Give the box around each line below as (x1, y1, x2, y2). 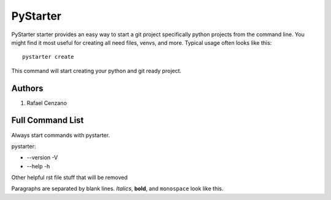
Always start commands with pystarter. (11, 131, 110, 139)
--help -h (26, 163, 50, 170)
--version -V (26, 154, 58, 161)
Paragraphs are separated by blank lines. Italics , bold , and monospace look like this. (11, 185, 224, 193)
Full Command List (11, 115, 84, 126)
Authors (11, 83, 44, 93)
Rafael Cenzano (26, 99, 67, 107)
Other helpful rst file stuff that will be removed (11, 174, 128, 181)
